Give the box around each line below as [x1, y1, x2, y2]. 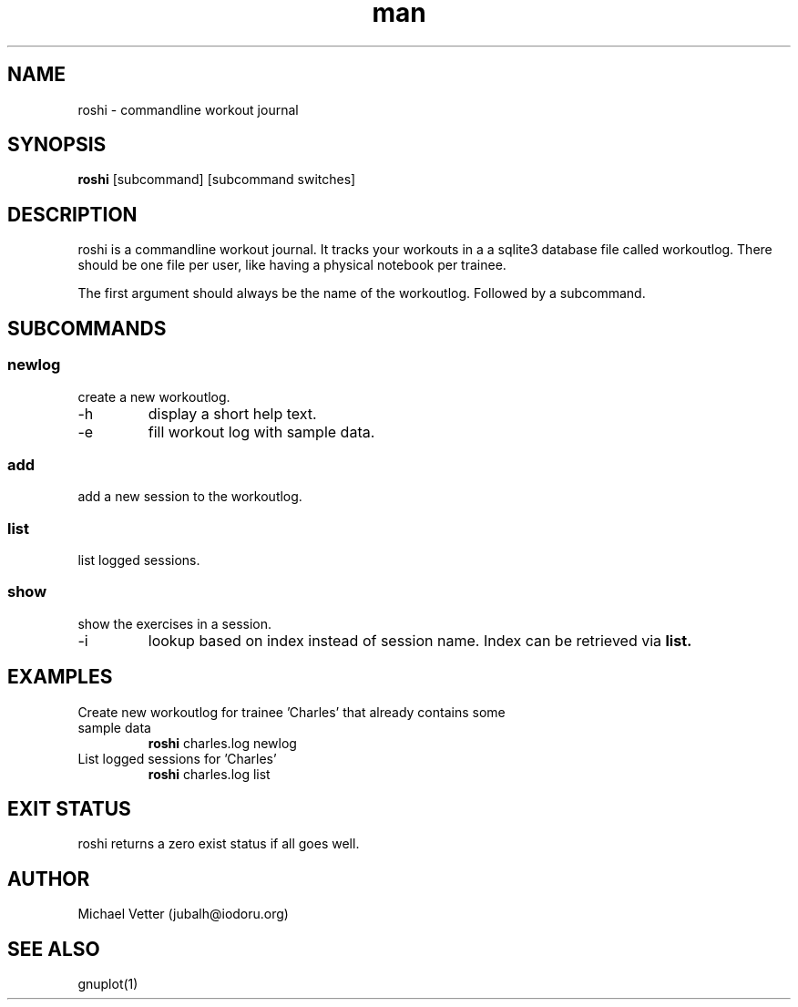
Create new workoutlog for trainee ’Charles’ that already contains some [77, 704, 506, 720]
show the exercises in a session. [77, 615, 272, 632]
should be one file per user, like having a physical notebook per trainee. [77, 257, 506, 273]
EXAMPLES [7, 665, 113, 689]
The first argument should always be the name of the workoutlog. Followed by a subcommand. [77, 285, 646, 302]
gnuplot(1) [77, 976, 138, 992]
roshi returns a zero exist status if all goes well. [77, 836, 360, 852]
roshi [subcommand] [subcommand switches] [77, 171, 356, 188]
